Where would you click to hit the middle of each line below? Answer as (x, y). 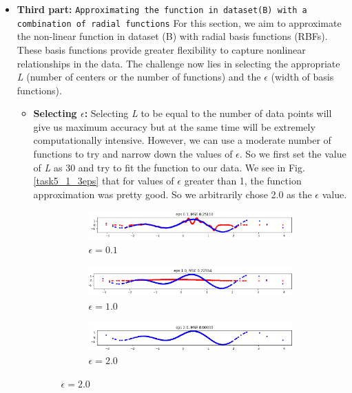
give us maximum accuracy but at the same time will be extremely (174, 126)
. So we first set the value (293, 154)
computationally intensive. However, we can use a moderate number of (182, 140)
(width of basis (302, 77)
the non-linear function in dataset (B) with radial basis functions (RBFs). (172, 36)
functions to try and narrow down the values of (133, 154)
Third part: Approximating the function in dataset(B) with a (162, 9)
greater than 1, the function (243, 181)
